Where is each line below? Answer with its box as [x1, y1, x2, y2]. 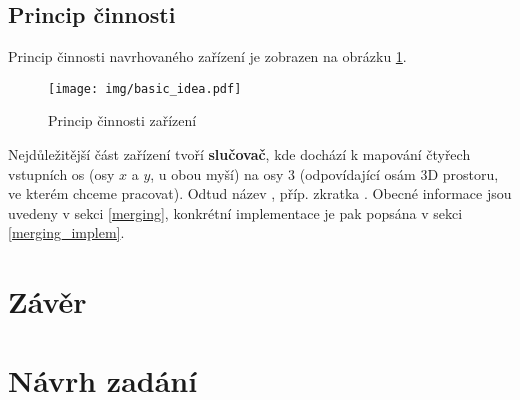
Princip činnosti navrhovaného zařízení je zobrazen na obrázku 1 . [8, 46, 407, 67]
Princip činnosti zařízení [48, 110, 197, 131]
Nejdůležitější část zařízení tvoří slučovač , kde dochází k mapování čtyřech [8, 144, 471, 165]
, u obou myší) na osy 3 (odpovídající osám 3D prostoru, [150, 163, 499, 184]
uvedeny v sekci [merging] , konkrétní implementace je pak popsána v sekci [8, 202, 463, 223]
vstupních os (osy [8, 163, 115, 184]
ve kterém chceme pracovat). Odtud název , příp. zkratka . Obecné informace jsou [8, 183, 512, 204]
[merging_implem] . [8, 222, 125, 243]
